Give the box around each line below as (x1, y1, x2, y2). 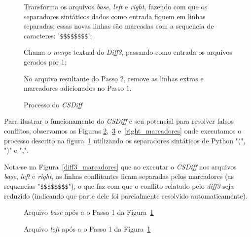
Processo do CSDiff (24, 99, 82, 109)
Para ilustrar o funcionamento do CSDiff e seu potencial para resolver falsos (4, 116, 234, 126)
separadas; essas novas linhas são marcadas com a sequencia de (24, 21, 214, 31)
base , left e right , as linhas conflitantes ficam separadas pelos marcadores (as (4, 171, 234, 181)
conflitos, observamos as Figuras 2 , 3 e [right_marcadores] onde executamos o (4, 126, 242, 135)
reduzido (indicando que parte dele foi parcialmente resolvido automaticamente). (4, 190, 248, 201)
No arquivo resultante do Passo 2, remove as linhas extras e (24, 73, 204, 83)
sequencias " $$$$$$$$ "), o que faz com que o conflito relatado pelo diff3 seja (4, 180, 234, 191)
